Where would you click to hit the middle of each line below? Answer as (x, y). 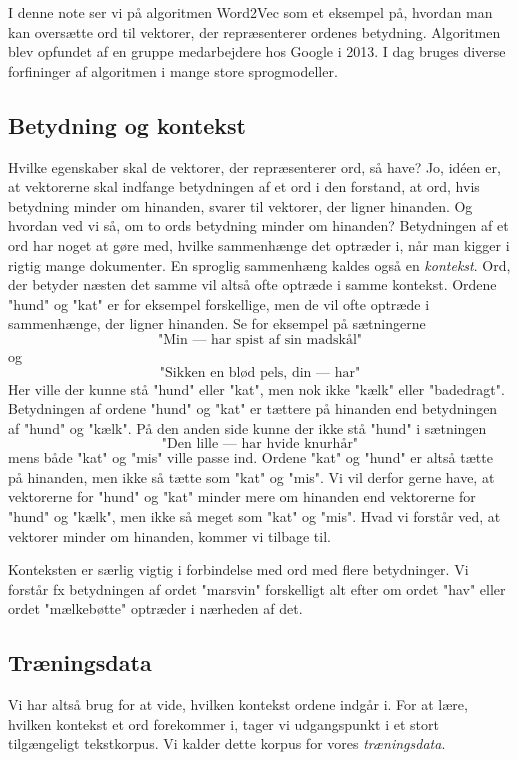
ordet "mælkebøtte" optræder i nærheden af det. (155, 608)
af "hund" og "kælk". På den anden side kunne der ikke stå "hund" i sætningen (247, 427)
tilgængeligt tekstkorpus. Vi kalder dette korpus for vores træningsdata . (227, 743)
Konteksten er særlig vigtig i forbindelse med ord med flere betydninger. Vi (238, 569)
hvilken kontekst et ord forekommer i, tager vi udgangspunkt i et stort (223, 723)
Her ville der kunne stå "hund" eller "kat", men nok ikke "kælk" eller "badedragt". (256, 388)
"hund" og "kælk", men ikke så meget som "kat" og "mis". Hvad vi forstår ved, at (254, 516)
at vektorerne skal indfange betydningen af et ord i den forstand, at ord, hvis (244, 186)
